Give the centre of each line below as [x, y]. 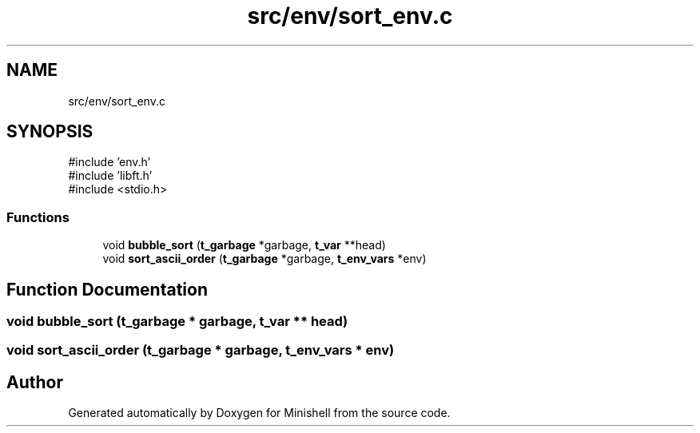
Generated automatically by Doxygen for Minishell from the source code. [259, 413]
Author [35, 382]
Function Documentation [107, 289]
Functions [38, 217]
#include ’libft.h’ [110, 176]
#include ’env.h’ [109, 162]
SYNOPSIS [50, 132]
